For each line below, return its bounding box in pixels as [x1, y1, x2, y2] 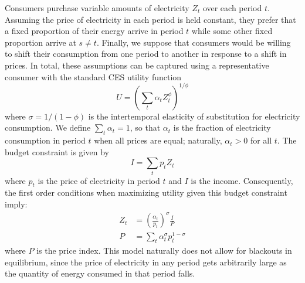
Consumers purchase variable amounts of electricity [5, 2, 189, 13]
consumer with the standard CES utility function [5, 70, 182, 83]
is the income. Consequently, [191, 174, 293, 186]
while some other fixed [191, 25, 273, 37]
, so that [130, 121, 161, 134]
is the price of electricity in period [38, 174, 160, 186]
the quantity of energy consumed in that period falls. [5, 267, 195, 279]
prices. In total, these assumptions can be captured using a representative [5, 59, 269, 71]
